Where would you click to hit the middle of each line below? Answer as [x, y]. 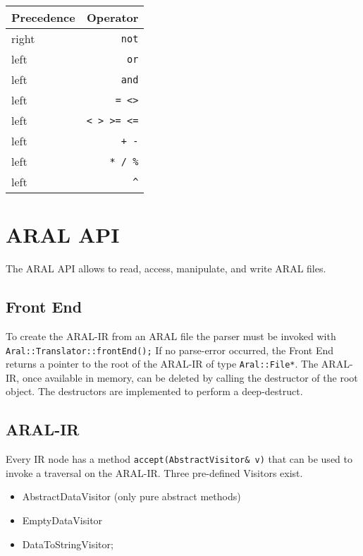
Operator [112, 17]
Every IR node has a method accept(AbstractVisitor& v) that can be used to [179, 459]
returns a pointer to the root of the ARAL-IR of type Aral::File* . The [162, 364]
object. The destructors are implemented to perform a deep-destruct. [154, 391]
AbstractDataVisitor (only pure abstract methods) [131, 496]
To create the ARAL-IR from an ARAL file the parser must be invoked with [171, 336]
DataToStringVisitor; [68, 544]
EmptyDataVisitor [62, 520]
